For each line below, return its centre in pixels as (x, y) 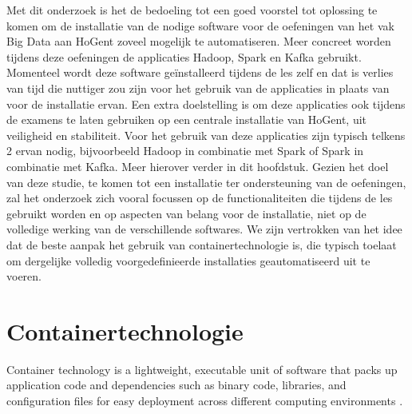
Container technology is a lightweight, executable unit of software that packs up (202, 369)
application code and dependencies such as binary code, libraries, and (176, 385)
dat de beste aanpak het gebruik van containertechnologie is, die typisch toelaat (202, 244)
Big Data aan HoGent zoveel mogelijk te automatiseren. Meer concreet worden (199, 41)
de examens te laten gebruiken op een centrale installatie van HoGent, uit (187, 119)
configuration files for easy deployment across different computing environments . (205, 400)
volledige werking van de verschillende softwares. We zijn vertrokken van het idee (204, 229)
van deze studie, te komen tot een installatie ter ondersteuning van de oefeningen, (206, 182)
